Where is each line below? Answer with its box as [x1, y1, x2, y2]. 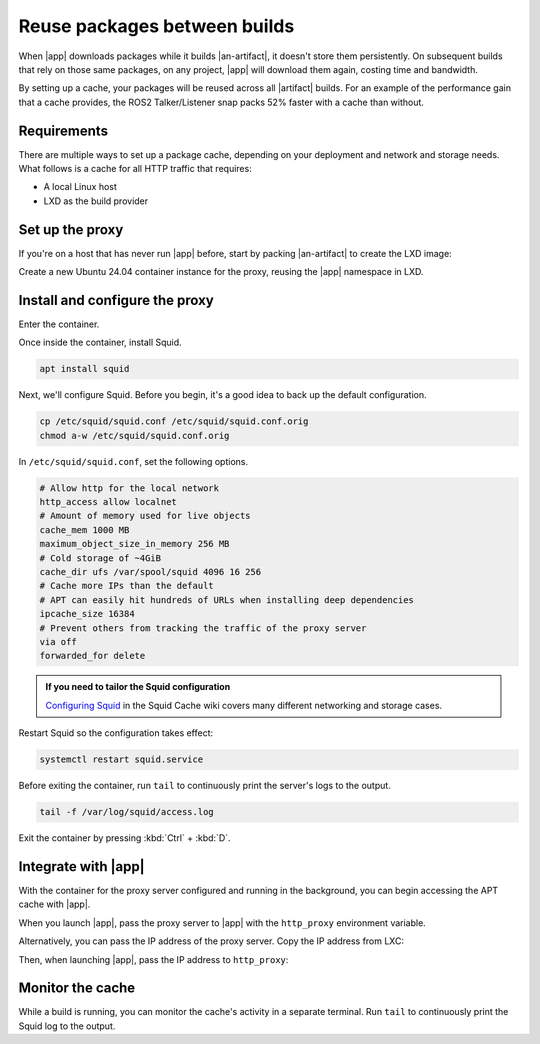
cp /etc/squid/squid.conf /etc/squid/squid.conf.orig [39, 416, 309, 427]
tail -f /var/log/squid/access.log [39, 806, 214, 818]
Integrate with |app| [18, 858, 145, 875]
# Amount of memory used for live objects [39, 510, 251, 522]
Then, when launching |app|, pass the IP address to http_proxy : [18, 953, 289, 965]
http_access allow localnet [39, 496, 177, 508]
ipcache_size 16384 [39, 608, 135, 620]
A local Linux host [43, 181, 117, 193]
